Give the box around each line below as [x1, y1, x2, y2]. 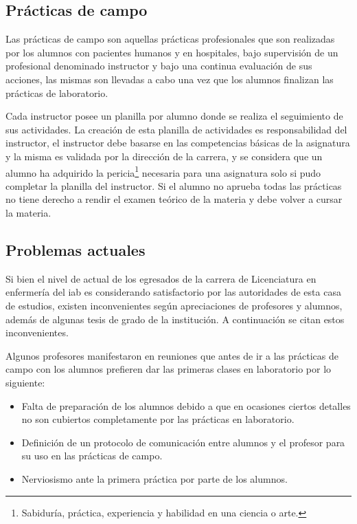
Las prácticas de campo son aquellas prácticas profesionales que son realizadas [5, 32, 335, 46]
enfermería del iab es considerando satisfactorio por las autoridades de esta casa [5, 285, 341, 299]
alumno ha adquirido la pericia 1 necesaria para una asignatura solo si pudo [5, 163, 321, 179]
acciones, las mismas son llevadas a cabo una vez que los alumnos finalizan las [5, 72, 334, 86]
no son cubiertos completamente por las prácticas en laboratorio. [21, 412, 295, 426]
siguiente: [5, 375, 45, 389]
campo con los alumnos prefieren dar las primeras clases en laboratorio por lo [5, 362, 332, 376]
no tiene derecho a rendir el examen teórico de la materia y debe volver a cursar [5, 192, 343, 206]
